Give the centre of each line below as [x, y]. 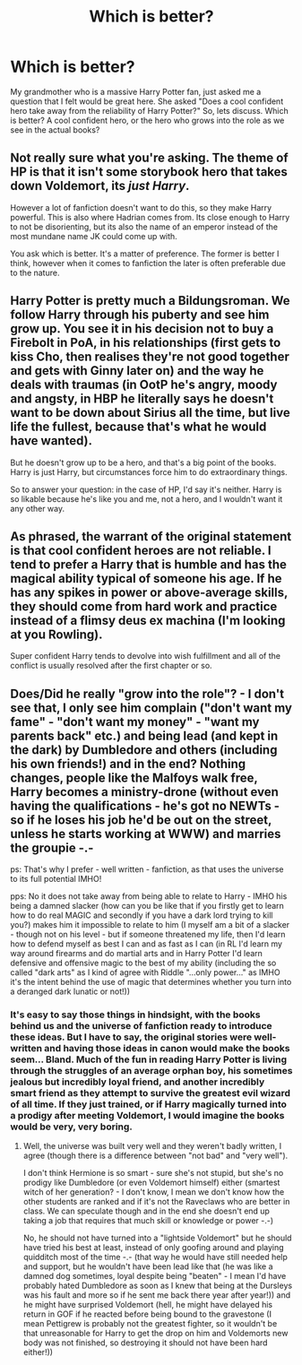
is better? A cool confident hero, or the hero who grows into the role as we [147, 120]
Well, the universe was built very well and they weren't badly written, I [152, 1146]
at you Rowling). [56, 634]
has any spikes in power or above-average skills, [149, 592]
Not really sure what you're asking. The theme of [149, 158]
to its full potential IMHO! [56, 879]
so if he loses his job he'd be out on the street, [141, 820]
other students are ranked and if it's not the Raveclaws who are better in [156, 1202]
